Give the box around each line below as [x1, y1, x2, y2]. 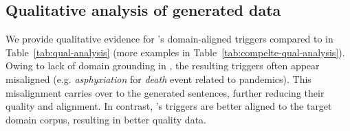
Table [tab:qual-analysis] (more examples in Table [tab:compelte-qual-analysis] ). [6, 45, 345, 59]
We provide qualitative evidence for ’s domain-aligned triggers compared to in [6, 32, 333, 46]
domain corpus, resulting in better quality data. [6, 112, 206, 126]
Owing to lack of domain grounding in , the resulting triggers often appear [6, 58, 320, 73]
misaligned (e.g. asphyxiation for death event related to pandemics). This [6, 71, 311, 86]
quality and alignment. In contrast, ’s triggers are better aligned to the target [6, 99, 332, 113]
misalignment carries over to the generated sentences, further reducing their [6, 85, 325, 99]
